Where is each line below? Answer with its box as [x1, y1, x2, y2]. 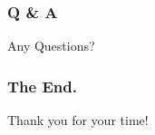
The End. [7, 74, 77, 97]
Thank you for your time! [7, 111, 149, 130]
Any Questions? [7, 36, 95, 55]
